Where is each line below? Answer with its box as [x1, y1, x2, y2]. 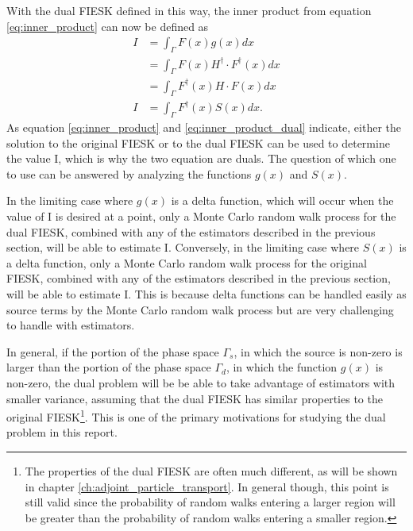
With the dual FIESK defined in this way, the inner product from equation [6, 2, 372, 18]
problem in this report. [6, 424, 118, 441]
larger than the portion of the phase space [6, 359, 211, 375]
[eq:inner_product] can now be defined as [6, 17, 209, 34]
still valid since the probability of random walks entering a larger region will [25, 494, 396, 510]
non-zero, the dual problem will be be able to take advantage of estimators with [6, 374, 396, 391]
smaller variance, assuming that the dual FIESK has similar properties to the [6, 390, 383, 406]
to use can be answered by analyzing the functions [6, 165, 252, 182]
